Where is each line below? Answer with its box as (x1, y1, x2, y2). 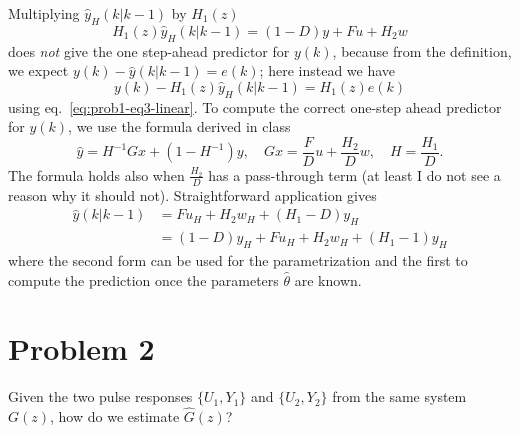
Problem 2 (8, 328, 155, 369)
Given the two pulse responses (8, 386, 193, 407)
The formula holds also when (8, 164, 185, 185)
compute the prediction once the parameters (8, 269, 279, 290)
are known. (294, 269, 362, 290)
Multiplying (8, 3, 80, 23)
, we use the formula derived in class (68, 116, 291, 137)
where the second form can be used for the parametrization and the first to (8, 249, 468, 270)
